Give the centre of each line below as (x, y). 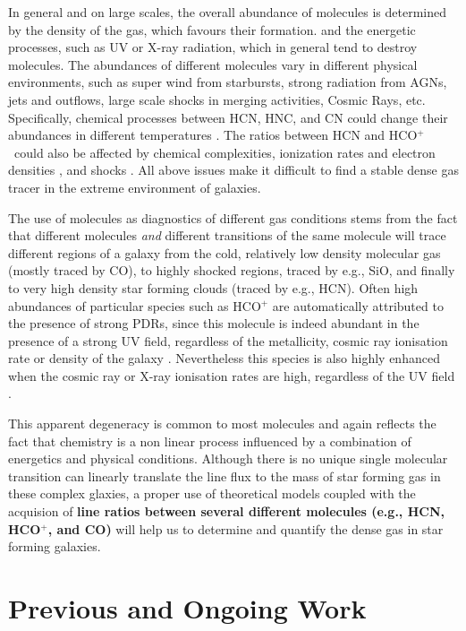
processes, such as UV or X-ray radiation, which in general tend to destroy (213, 47)
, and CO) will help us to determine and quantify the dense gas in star (246, 528)
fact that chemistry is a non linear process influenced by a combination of (210, 441)
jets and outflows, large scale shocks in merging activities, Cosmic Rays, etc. (217, 99)
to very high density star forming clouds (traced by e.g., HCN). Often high (213, 287)
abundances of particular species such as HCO (135, 305)
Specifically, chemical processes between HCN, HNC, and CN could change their (228, 117)
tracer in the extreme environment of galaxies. (135, 187)
